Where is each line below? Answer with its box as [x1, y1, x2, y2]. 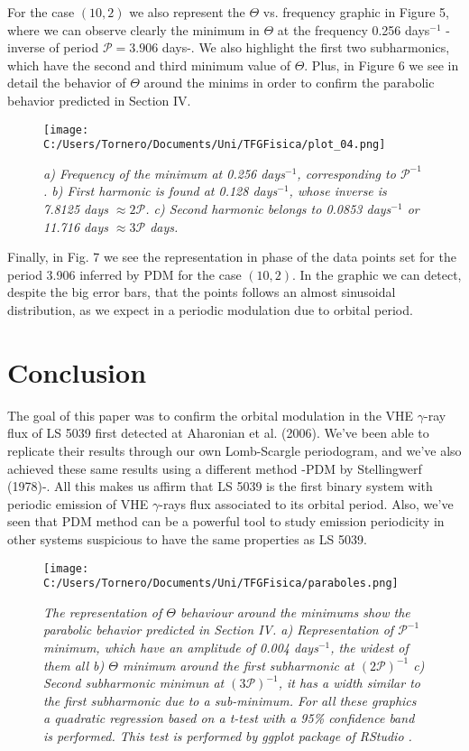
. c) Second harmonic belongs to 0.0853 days [145, 199, 391, 218]
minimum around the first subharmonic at [122, 655, 354, 674]
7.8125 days [43, 199, 108, 218]
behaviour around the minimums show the [180, 602, 410, 621]
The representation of [43, 602, 162, 621]
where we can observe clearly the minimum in [7, 20, 260, 39]
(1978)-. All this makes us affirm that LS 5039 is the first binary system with [7, 477, 433, 496]
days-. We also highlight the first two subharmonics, [161, 38, 450, 57]
